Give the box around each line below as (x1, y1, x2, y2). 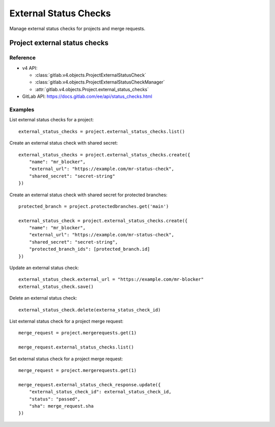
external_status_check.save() (18, 283, 94, 289)
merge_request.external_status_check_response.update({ (18, 382, 161, 387)
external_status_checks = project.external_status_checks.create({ (18, 152, 190, 157)
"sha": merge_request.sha (29, 403, 94, 409)
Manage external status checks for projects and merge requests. (9, 25, 146, 32)
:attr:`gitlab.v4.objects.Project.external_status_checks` (35, 86, 149, 92)
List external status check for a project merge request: (9, 318, 124, 324)
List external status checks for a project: (9, 117, 94, 123)
